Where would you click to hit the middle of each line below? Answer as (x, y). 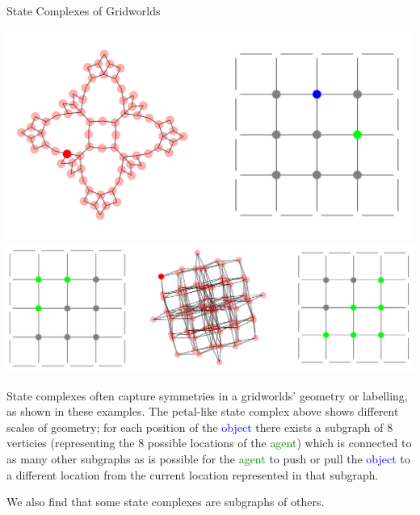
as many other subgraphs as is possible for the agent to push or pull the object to (208, 458)
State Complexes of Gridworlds (84, 10)
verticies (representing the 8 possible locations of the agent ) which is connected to (209, 443)
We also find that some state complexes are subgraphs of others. (166, 502)
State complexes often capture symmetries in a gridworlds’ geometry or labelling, (207, 395)
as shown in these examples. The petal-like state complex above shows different (203, 411)
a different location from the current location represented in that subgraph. (193, 474)
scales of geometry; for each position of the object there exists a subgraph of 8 (200, 427)
